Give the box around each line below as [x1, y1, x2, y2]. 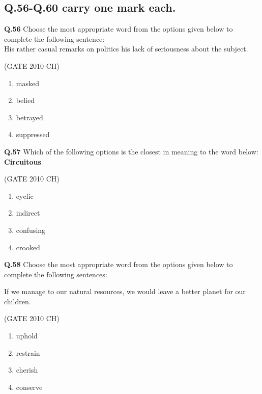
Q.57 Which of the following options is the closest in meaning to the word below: [4, 146, 258, 156]
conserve [16, 381, 43, 392]
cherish [16, 364, 38, 375]
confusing [16, 224, 46, 235]
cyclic [16, 190, 34, 201]
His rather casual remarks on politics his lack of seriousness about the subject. [4, 43, 248, 54]
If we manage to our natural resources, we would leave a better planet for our [4, 286, 246, 297]
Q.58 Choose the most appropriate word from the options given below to [4, 259, 233, 270]
